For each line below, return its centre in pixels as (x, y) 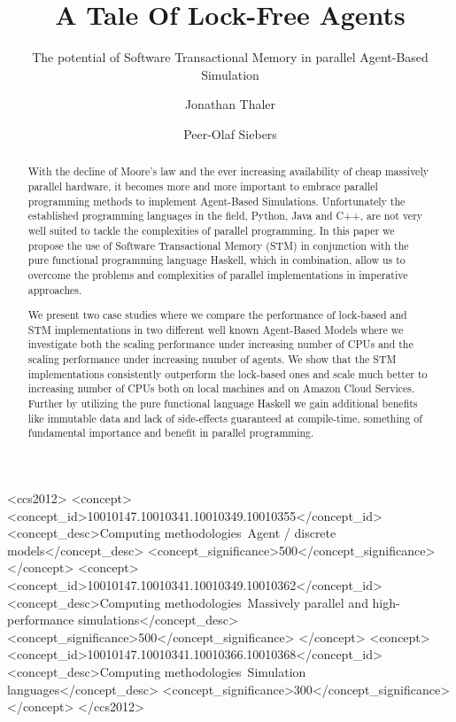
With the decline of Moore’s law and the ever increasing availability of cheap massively (228, 171)
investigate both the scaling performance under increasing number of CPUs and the (220, 344)
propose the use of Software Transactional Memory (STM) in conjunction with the (218, 245)
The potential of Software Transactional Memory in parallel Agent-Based (230, 57)
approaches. (55, 289)
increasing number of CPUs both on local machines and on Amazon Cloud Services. (221, 388)
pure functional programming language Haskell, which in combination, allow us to (216, 260)
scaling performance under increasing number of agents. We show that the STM (212, 359)
